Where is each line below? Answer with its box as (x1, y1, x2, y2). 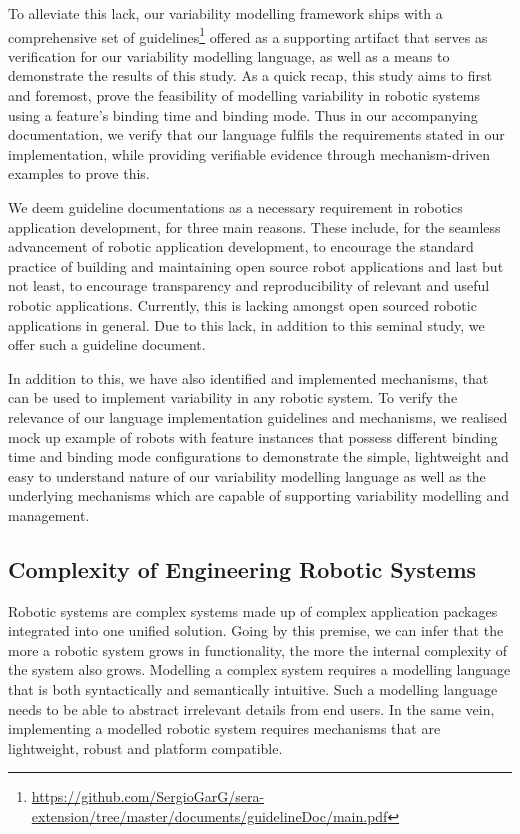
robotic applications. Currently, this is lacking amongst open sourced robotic (8, 294, 477, 315)
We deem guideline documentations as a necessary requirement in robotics (8, 197, 463, 217)
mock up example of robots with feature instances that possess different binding (8, 426, 498, 447)
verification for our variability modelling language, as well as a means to (8, 45, 450, 66)
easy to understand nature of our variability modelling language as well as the (8, 465, 486, 486)
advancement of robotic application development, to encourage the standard (8, 236, 474, 257)
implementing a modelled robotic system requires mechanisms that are (8, 718, 441, 739)
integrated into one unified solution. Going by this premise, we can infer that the (8, 620, 504, 641)
